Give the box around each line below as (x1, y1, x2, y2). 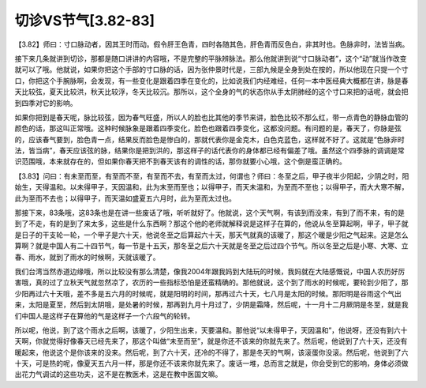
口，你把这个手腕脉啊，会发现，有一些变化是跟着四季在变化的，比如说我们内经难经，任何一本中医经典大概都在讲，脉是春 (14, 76, 409, 85)
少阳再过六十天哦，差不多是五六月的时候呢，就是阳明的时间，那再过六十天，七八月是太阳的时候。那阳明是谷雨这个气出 (14, 288, 402, 298)
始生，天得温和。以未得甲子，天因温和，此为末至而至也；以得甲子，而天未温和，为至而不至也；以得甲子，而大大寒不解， (14, 183, 409, 192)
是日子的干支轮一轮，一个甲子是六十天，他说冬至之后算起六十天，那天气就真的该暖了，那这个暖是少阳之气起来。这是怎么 (14, 230, 409, 239)
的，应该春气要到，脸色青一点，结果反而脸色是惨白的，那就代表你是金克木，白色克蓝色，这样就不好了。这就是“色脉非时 (14, 134, 405, 144)
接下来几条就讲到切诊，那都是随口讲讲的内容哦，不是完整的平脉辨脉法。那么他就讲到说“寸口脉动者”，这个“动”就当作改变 (14, 54, 407, 63)
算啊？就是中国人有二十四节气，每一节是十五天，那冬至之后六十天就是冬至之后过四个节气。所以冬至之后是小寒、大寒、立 (14, 241, 409, 251)
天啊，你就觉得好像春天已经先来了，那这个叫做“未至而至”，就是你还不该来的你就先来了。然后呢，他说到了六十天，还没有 (14, 337, 408, 346)
